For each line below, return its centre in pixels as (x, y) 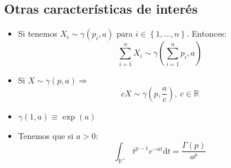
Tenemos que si (46, 135)
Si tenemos (38, 33)
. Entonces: (206, 33)
